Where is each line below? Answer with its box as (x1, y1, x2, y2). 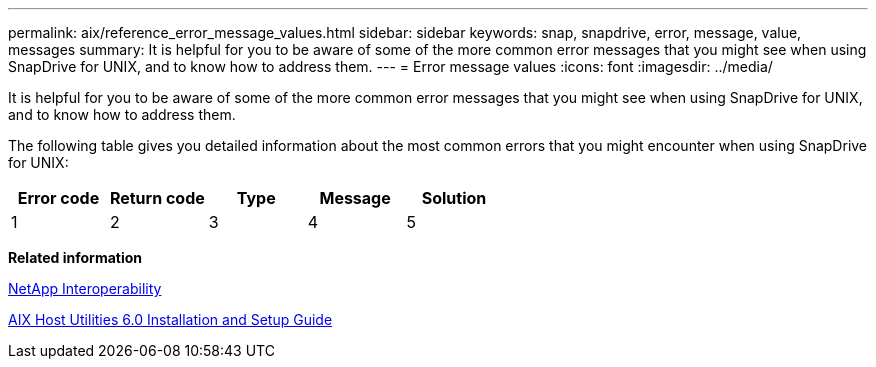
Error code (17, 188, 100, 208)
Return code (109, 188, 205, 208)
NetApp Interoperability (8, 280, 162, 297)
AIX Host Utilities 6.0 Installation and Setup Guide (8, 311, 333, 328)
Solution (421, 188, 487, 208)
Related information (8, 249, 143, 266)
